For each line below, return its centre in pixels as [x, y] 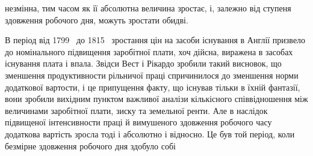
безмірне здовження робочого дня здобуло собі [90, 145]
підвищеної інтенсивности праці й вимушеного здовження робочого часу [138, 122]
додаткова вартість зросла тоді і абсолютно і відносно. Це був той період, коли [150, 133]
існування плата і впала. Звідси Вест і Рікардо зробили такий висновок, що [143, 63]
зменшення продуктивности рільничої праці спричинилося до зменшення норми [152, 75]
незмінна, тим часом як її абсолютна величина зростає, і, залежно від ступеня [148, 8]
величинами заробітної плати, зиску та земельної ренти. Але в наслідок [136, 110]
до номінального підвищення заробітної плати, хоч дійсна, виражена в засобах [149, 51]
